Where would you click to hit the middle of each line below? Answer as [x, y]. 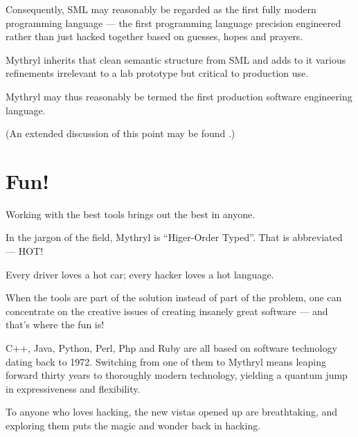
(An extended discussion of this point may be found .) [120, 133]
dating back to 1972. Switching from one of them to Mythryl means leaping [166, 361]
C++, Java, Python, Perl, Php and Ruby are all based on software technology [171, 348]
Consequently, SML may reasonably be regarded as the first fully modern [161, 9]
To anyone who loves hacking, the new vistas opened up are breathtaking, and [172, 412]
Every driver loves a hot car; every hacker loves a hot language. [140, 274]
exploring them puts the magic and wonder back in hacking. [133, 425]
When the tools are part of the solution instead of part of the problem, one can [174, 297]
